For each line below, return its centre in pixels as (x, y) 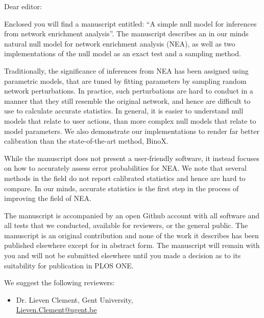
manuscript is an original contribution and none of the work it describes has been (131, 235)
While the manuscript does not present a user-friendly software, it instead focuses (132, 158)
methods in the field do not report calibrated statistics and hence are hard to (125, 178)
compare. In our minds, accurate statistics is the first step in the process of (122, 188)
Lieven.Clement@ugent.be (56, 310)
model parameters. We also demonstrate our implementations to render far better (132, 131)
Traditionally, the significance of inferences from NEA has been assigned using (126, 70)
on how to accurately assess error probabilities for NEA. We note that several (125, 168)
